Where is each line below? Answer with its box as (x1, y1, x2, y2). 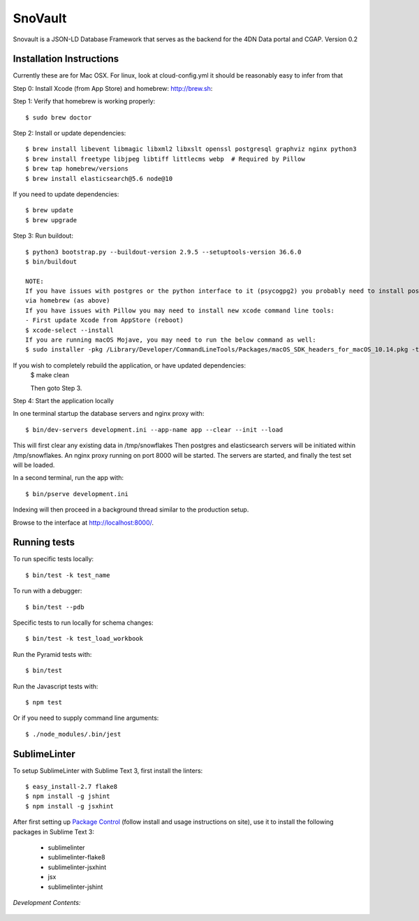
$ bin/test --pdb (25, 603, 84, 611)
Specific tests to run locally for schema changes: (13, 618, 154, 627)
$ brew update (25, 206, 73, 215)
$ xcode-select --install (25, 326, 115, 334)
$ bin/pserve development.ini (25, 490, 129, 498)
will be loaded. (13, 460, 55, 469)
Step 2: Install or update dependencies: (13, 129, 126, 138)
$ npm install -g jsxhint (25, 802, 115, 810)
